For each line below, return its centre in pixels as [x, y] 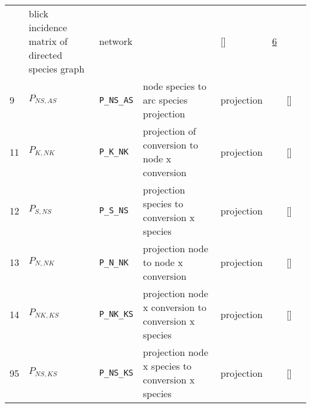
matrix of [48, 41]
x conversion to [175, 307]
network [116, 41]
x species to [167, 366]
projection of [170, 131]
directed [46, 55]
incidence [48, 27]
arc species [165, 100]
